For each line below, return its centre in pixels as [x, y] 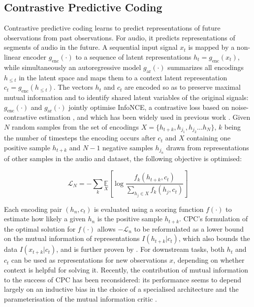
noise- [240, 107]
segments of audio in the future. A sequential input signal [91, 47]
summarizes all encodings [206, 67]
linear [13, 56]
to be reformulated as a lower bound [189, 228]
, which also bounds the [214, 238]
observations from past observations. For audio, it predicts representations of [120, 37]
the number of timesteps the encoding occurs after [80, 138]
